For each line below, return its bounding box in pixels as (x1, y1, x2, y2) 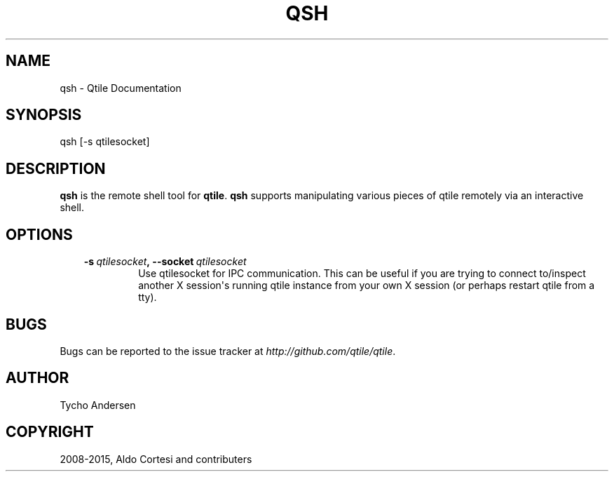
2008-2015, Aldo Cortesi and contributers (60, 452, 252, 465)
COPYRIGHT (6, 423, 94, 441)
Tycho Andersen (60, 398, 136, 411)
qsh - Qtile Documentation (60, 81, 182, 94)
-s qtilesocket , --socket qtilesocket (83, 255, 247, 268)
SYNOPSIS (6, 106, 82, 124)
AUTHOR (6, 369, 69, 387)
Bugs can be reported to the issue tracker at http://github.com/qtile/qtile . (60, 344, 396, 357)
